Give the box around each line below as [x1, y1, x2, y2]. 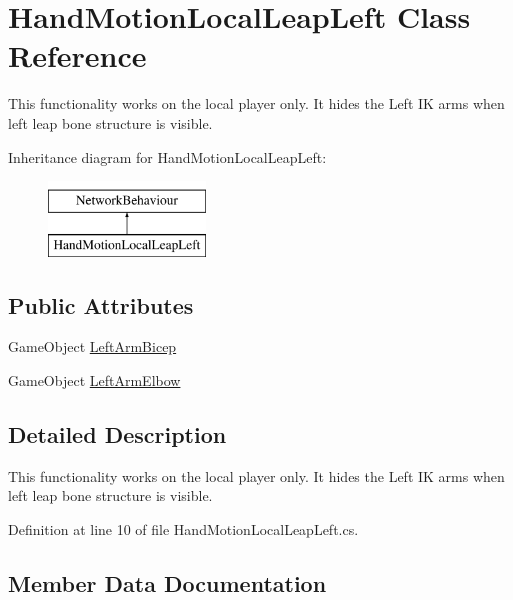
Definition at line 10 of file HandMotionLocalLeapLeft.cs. [8, 519, 359, 540]
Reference [8, 35, 147, 76]
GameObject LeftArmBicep [8, 336, 177, 357]
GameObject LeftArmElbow [8, 370, 181, 391]
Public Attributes [8, 289, 194, 320]
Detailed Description [8, 419, 227, 450]
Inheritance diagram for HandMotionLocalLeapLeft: [8, 146, 327, 167]
